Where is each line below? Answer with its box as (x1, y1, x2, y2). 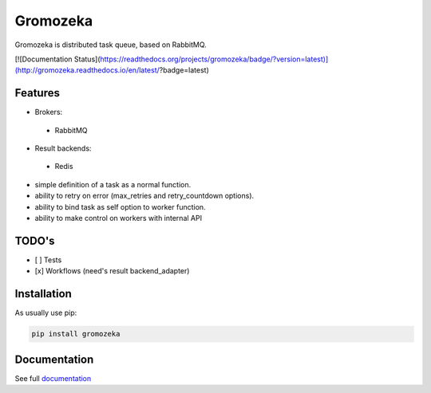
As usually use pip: (14, 308, 77, 318)
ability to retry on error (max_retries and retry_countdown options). (34, 191, 255, 201)
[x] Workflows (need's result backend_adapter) (34, 266, 190, 276)
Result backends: (34, 143, 92, 153)
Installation (14, 287, 72, 301)
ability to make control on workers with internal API (34, 213, 203, 222)
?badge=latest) (159, 65, 209, 75)
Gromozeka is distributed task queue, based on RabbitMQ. (14, 40, 207, 49)
